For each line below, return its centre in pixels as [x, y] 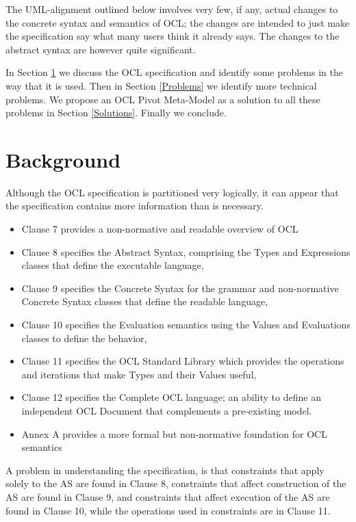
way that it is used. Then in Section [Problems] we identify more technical [161, 85]
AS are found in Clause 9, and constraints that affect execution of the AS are [168, 496]
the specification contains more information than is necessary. [135, 206]
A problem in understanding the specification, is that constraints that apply [165, 470]
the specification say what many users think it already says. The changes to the [173, 36]
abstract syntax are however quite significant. [101, 49]
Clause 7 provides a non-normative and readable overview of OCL [160, 229]
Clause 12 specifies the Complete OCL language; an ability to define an [171, 397]
